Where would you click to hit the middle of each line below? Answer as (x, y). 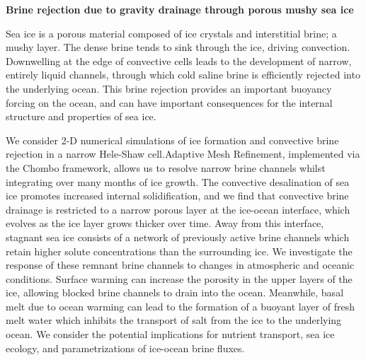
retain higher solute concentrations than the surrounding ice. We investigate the (179, 251)
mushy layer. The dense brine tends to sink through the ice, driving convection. (178, 47)
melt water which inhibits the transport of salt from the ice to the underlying (174, 320)
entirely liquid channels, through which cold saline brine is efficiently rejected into (183, 75)
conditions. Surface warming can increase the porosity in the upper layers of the (179, 278)
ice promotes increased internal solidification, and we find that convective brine (177, 196)
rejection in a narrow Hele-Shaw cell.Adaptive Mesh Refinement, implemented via (183, 154)
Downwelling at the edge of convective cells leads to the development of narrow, (179, 60)
